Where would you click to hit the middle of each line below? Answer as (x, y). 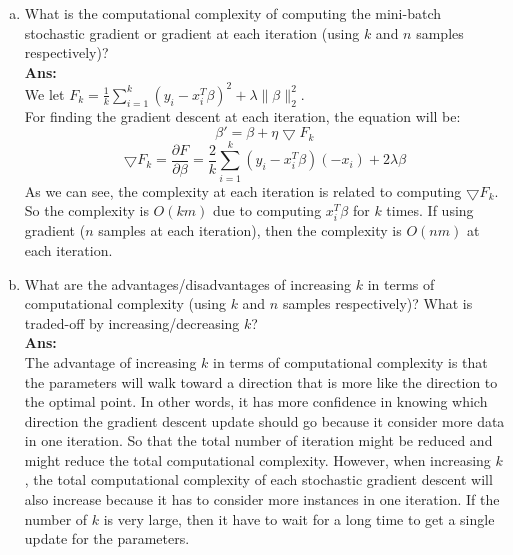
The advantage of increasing (110, 361)
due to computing (267, 210)
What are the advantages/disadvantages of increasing (188, 283)
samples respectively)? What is (377, 303)
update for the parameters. (107, 538)
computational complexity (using (125, 303)
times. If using (430, 210)
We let (44, 93)
